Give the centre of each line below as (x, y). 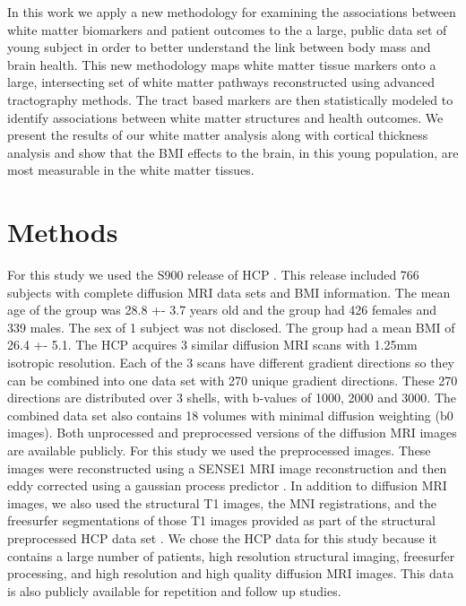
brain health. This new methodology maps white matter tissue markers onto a (222, 64)
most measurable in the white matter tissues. (131, 170)
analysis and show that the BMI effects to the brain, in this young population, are (233, 152)
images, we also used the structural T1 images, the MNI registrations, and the (222, 502)
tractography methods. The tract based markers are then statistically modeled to (230, 99)
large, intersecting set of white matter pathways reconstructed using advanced (221, 82)
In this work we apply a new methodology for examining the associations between (232, 12)
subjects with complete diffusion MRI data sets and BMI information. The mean (229, 292)
